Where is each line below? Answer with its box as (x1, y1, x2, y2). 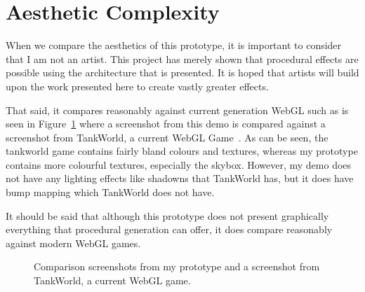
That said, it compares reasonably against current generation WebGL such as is (6, 102, 349, 117)
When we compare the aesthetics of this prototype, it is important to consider (6, 38, 342, 53)
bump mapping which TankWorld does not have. (6, 185, 215, 200)
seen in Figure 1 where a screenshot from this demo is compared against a (6, 116, 326, 131)
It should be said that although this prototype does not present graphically (6, 208, 329, 223)
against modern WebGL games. (6, 235, 141, 250)
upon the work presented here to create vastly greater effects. (6, 78, 269, 93)
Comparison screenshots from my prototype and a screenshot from (34, 259, 320, 274)
